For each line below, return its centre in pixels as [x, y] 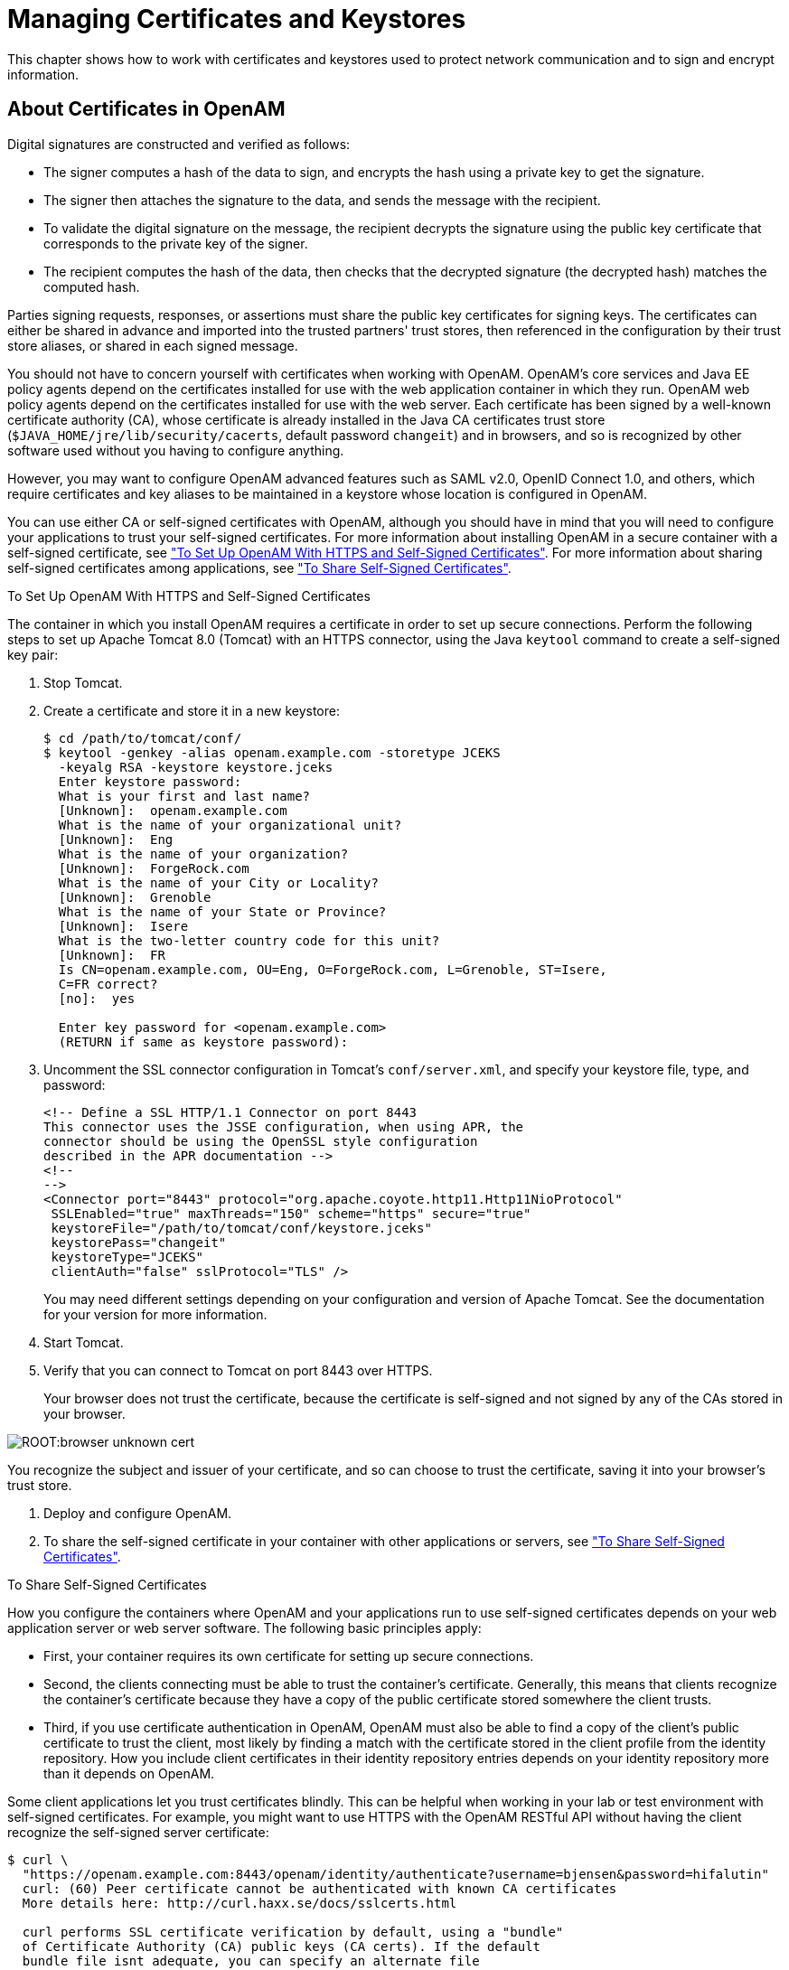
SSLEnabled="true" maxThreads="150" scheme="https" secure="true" [291, 1213]
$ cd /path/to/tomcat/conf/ [143, 738]
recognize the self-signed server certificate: [138, 1832]
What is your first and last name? [184, 796]
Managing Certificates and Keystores [237, 19]
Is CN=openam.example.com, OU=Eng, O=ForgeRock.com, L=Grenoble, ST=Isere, [333, 969]
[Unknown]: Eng [116, 839]
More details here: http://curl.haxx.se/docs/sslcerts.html [240, 1903]
